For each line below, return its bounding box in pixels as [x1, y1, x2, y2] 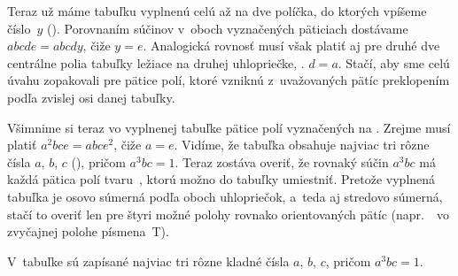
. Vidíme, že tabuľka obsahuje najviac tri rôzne [174, 135, 430, 154]
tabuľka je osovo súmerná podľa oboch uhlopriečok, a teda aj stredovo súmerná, [7, 187, 443, 205]
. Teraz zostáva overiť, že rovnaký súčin [175, 152, 389, 171]
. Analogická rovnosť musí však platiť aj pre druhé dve [143, 36, 440, 55]
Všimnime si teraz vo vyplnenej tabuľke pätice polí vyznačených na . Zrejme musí [7, 118, 451, 136]
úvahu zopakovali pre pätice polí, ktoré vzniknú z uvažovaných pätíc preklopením [7, 71, 450, 89]
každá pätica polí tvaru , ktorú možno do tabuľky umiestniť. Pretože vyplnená [7, 170, 436, 188]
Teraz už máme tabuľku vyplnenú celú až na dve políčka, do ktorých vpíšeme [7, 2, 427, 19]
